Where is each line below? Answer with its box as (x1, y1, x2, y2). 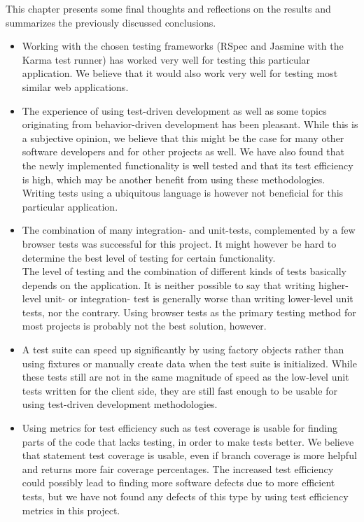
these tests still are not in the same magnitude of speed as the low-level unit (22, 369, 349, 384)
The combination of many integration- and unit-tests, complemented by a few (22, 223, 356, 237)
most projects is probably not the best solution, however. (22, 318, 267, 333)
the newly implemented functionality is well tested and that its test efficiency (22, 157, 353, 172)
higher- (318, 277, 349, 292)
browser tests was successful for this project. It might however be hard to (22, 236, 337, 251)
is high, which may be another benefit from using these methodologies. (22, 171, 325, 186)
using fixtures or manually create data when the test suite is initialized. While (22, 355, 357, 370)
